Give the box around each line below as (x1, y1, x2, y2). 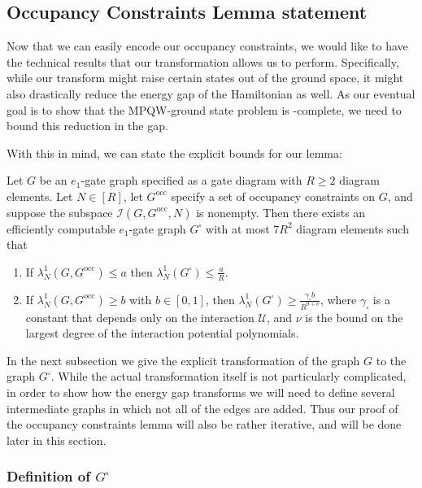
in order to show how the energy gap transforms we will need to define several (7, 383, 395, 400)
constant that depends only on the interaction (25, 308, 255, 325)
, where (320, 290, 357, 307)
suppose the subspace (7, 203, 113, 220)
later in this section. (7, 431, 107, 448)
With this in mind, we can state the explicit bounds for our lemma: (7, 144, 342, 161)
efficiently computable (7, 220, 115, 237)
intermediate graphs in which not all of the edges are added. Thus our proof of (7, 399, 398, 416)
